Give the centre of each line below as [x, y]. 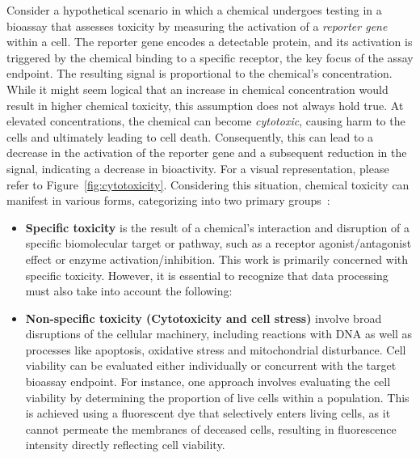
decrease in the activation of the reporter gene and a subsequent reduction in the [207, 153]
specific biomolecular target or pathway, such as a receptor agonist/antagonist [218, 243]
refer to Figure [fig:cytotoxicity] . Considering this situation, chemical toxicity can [208, 184]
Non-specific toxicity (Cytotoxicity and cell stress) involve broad [204, 318]
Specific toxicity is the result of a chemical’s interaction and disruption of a [218, 227]
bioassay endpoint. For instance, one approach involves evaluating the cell [208, 382]
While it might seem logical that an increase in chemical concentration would [197, 89]
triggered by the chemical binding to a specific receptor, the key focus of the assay [210, 57]
